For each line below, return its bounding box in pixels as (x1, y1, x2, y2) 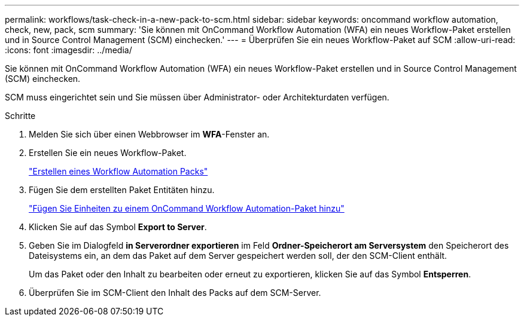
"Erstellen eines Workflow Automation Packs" (29, 166, 208, 176)
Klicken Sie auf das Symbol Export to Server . (29, 222, 207, 232)
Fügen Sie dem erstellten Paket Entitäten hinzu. (29, 185, 215, 195)
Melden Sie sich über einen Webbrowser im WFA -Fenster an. (29, 129, 270, 139)
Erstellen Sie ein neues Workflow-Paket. (29, 148, 187, 158)
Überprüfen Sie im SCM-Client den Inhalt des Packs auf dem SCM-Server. (29, 288, 321, 298)
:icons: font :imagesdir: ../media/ (5, 45, 132, 55)
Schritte (5, 111, 36, 121)
